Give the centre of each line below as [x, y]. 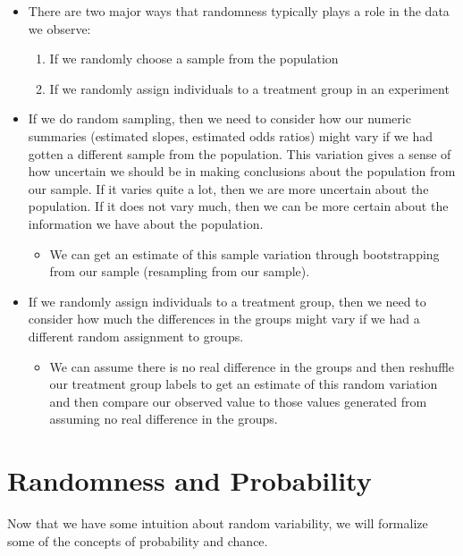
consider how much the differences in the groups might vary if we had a [224, 319]
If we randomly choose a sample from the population [194, 59]
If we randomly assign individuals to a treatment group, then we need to [227, 301]
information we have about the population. [146, 223]
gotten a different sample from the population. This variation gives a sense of [240, 153]
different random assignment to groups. [136, 336]
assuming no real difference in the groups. [164, 419]
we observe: [59, 28]
